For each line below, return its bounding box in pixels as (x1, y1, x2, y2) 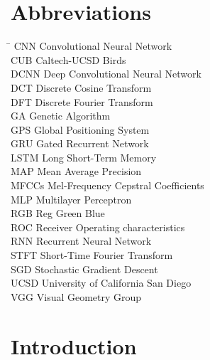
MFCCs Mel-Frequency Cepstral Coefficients (11, 178, 204, 193)
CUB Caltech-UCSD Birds (11, 52, 126, 67)
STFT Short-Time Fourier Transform (11, 248, 173, 263)
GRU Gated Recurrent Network (11, 136, 149, 151)
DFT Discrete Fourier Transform (11, 94, 153, 109)
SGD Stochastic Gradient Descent (11, 261, 158, 276)
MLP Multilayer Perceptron (11, 191, 132, 206)
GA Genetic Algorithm (11, 108, 111, 123)
